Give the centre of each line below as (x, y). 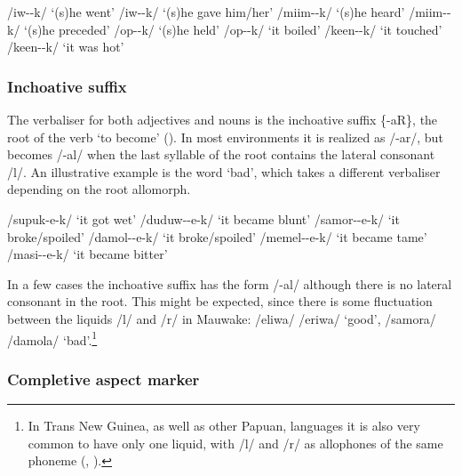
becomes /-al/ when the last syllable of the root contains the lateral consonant (221, 154)
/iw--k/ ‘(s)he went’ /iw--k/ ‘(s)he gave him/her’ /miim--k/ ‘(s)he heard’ (206, 12)
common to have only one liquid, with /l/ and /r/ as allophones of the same (235, 443)
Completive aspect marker (104, 379)
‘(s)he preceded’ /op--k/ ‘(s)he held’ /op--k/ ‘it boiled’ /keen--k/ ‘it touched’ (233, 29)
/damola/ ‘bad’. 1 (52, 338)
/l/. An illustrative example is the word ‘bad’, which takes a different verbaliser (224, 171)
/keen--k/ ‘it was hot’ (66, 47)
